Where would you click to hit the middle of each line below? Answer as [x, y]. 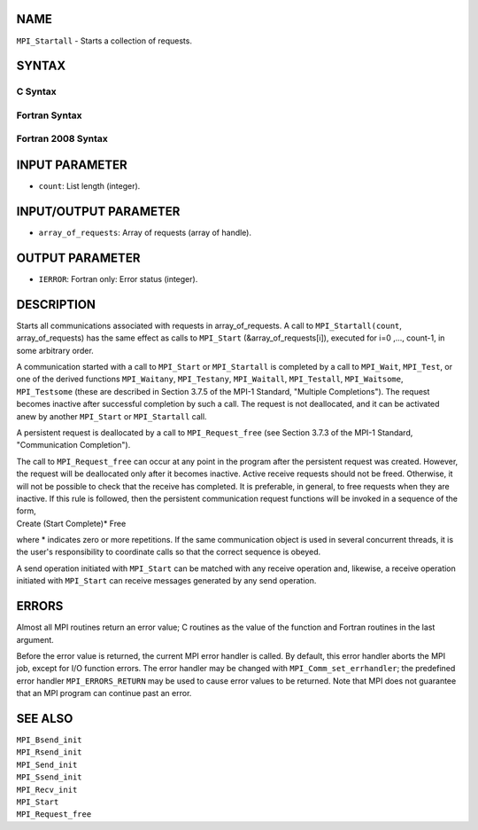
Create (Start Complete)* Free [71, 523]
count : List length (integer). [89, 186]
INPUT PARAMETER [72, 165]
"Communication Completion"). [73, 445]
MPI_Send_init [47, 764]
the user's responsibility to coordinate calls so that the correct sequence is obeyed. [169, 552]
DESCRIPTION [56, 305]
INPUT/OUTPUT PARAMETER [98, 211]
